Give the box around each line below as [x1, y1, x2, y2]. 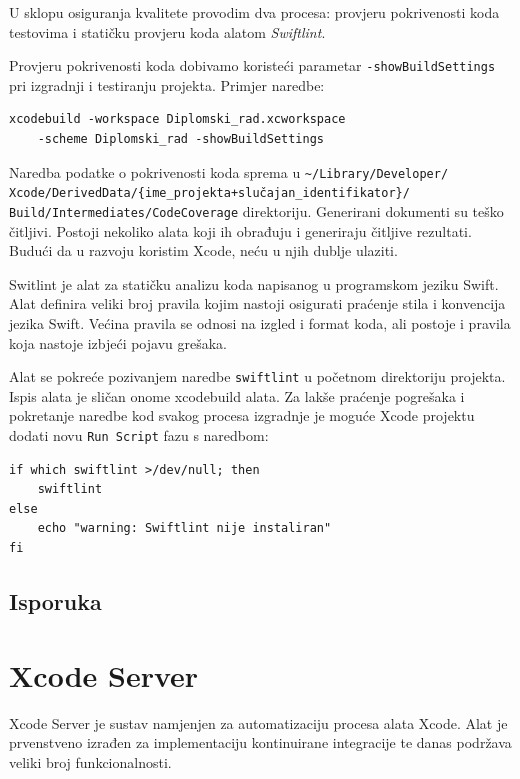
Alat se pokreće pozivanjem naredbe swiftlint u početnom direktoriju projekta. [9, 366, 506, 387]
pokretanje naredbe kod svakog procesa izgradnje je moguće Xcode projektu [9, 405, 475, 426]
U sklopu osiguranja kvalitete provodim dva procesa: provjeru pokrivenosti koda [9, 2, 500, 22]
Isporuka [9, 586, 102, 617]
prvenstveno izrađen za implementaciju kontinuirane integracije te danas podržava [9, 732, 512, 753]
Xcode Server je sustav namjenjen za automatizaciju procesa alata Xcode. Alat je [9, 712, 508, 733]
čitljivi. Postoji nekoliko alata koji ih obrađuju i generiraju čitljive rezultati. [9, 220, 472, 241]
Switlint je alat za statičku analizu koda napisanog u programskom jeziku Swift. [9, 273, 499, 294]
